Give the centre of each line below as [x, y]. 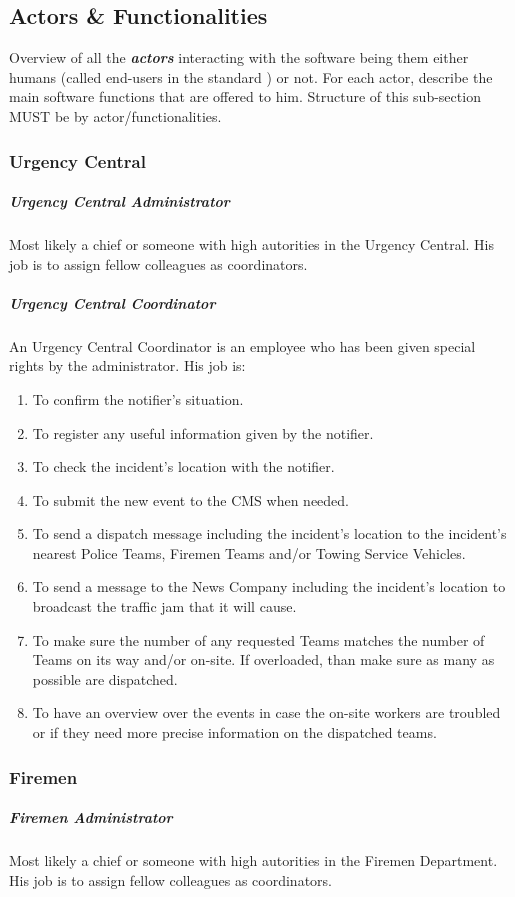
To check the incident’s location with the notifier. [183, 466]
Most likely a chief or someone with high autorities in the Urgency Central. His [252, 243]
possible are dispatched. [105, 678]
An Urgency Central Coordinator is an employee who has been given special [242, 345]
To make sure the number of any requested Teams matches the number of [258, 639]
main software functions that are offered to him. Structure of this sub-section [245, 96]
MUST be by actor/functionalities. [115, 115]
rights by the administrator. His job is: [127, 365]
